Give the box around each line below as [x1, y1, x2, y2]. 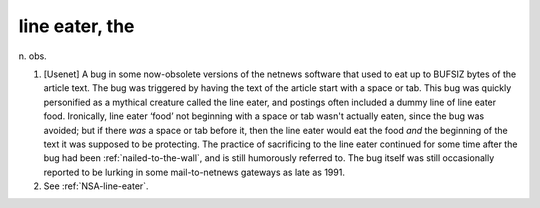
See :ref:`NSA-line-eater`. [43, 180, 149, 192]
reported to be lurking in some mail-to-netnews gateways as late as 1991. [43, 166, 345, 178]
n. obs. [18, 50, 47, 62]
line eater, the [18, 15, 135, 37]
